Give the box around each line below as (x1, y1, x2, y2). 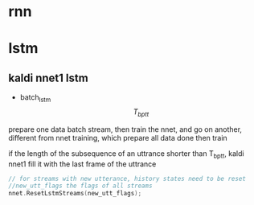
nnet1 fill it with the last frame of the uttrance (8, 159, 157, 169)
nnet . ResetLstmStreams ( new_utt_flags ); (8, 190, 142, 198)
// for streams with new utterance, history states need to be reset (8, 174, 247, 182)
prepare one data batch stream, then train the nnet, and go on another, (8, 124, 243, 134)
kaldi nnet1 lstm (8, 71, 88, 84)
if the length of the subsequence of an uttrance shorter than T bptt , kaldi (8, 148, 244, 160)
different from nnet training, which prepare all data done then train (8, 133, 227, 142)
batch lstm (19, 92, 51, 104)
